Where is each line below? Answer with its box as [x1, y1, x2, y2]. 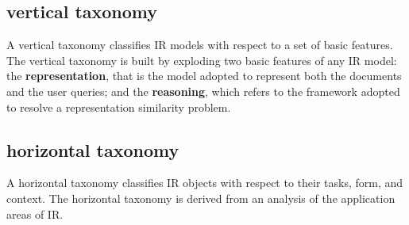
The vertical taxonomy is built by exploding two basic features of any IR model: [6, 51, 397, 68]
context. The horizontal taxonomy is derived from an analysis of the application [6, 189, 395, 206]
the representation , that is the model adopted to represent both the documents [6, 67, 402, 84]
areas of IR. [6, 205, 64, 222]
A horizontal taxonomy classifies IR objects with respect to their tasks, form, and [6, 174, 403, 191]
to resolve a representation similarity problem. [6, 98, 231, 115]
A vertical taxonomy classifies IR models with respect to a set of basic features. [6, 36, 393, 53]
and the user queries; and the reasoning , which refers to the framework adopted [6, 82, 400, 99]
